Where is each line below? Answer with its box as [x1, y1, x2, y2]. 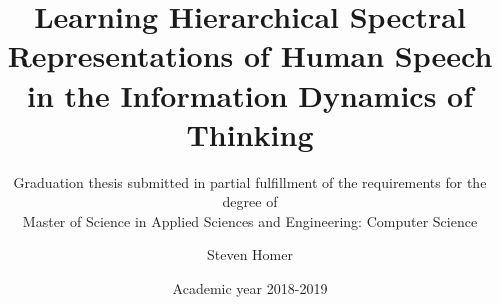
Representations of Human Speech [7, 35, 493, 76]
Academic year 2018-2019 [172, 278, 328, 299]
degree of [222, 191, 278, 212]
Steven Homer [207, 244, 293, 265]
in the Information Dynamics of [26, 74, 474, 115]
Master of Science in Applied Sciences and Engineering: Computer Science [22, 210, 478, 231]
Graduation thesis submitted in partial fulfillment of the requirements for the [13, 171, 487, 192]
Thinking [186, 113, 314, 154]
